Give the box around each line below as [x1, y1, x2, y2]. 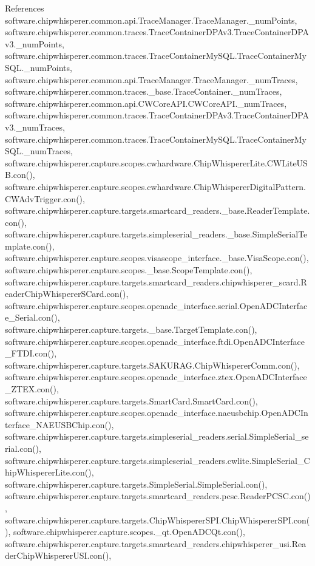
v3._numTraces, [5, 120, 65, 133]
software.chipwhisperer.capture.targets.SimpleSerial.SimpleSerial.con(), [5, 477, 268, 490]
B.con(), [5, 168, 35, 181]
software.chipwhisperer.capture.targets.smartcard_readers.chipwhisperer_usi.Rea [5, 537, 307, 550]
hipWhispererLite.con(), [5, 466, 94, 479]
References [5, 2, 44, 14]
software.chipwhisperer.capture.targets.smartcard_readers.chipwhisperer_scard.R [5, 275, 307, 288]
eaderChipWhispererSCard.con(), [5, 287, 129, 300]
